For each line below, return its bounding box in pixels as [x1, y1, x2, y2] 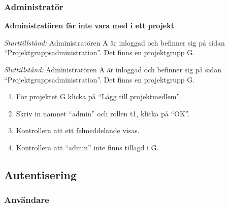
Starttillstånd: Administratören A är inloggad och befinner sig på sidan [4, 37, 225, 48]
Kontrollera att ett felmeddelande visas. [16, 125, 140, 136]
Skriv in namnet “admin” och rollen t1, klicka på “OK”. [16, 108, 190, 118]
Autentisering [4, 167, 77, 182]
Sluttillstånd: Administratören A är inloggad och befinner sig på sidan [4, 64, 222, 74]
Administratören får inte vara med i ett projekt [4, 20, 174, 31]
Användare [4, 193, 49, 206]
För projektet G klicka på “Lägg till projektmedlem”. [16, 91, 181, 102]
